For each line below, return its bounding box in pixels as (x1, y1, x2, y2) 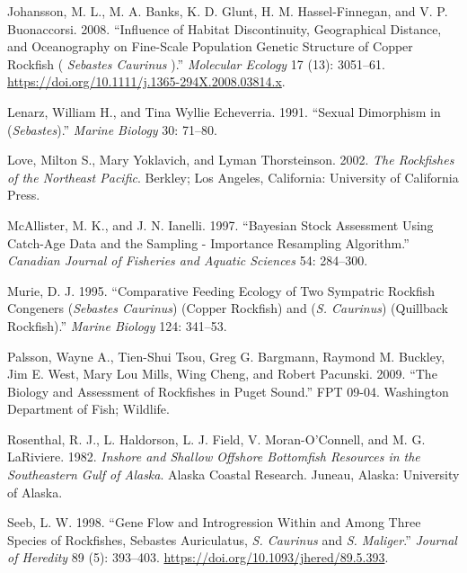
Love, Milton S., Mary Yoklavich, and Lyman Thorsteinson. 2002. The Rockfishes (7, 150, 454, 169)
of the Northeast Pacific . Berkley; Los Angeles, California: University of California (7, 167, 459, 186)
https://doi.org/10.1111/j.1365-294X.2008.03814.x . (7, 72, 286, 91)
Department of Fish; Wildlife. (7, 399, 170, 418)
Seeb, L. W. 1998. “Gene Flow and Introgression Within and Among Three (7, 513, 421, 532)
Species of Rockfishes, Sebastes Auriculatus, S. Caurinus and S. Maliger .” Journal (7, 530, 457, 549)
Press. (7, 185, 40, 204)
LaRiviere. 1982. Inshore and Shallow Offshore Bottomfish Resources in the (7, 447, 420, 466)
